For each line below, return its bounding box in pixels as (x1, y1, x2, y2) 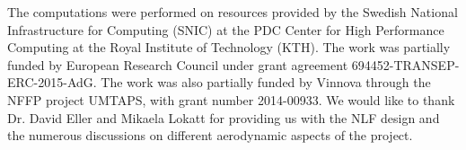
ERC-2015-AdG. (7, 73, 97, 92)
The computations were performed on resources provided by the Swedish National (7, 3, 458, 21)
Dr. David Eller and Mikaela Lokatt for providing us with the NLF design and (7, 108, 440, 127)
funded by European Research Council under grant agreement (7, 55, 348, 74)
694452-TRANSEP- (351, 55, 460, 74)
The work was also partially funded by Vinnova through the (101, 73, 431, 92)
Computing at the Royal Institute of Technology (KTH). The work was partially (7, 38, 451, 57)
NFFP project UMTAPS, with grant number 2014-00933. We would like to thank (7, 90, 455, 109)
